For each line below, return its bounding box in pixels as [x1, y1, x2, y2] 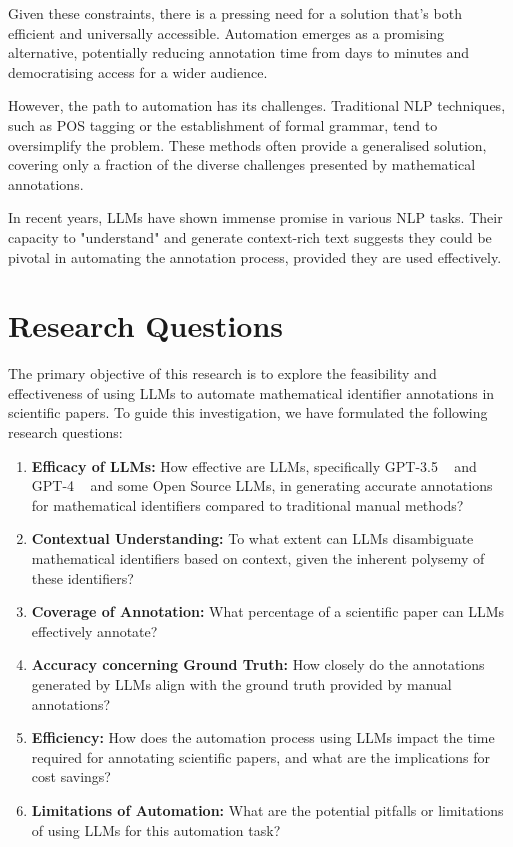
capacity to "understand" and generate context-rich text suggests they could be [8, 226, 492, 247]
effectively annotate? [31, 620, 158, 641]
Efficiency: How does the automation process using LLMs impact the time [31, 727, 495, 748]
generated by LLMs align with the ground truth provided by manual [31, 673, 452, 694]
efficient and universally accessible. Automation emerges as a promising [8, 22, 445, 43]
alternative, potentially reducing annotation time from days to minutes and [8, 42, 470, 63]
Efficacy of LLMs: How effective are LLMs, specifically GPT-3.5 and [31, 455, 477, 476]
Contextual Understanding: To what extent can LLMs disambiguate [31, 528, 474, 549]
